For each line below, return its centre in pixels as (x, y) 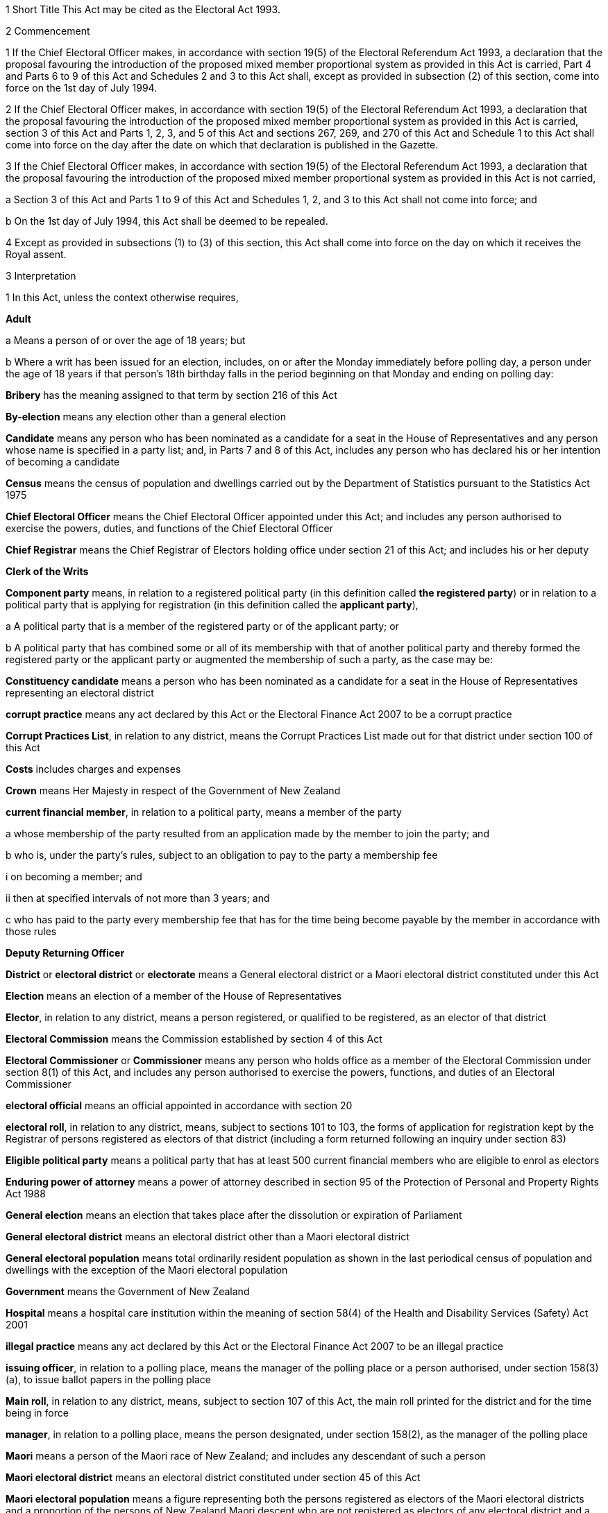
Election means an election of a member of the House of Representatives (174, 996)
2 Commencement (48, 31)
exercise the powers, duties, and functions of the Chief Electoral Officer (169, 528)
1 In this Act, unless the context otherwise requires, (122, 297)
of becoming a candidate (63, 462)
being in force (37, 1413)
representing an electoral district (80, 693)
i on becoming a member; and (74, 877)
